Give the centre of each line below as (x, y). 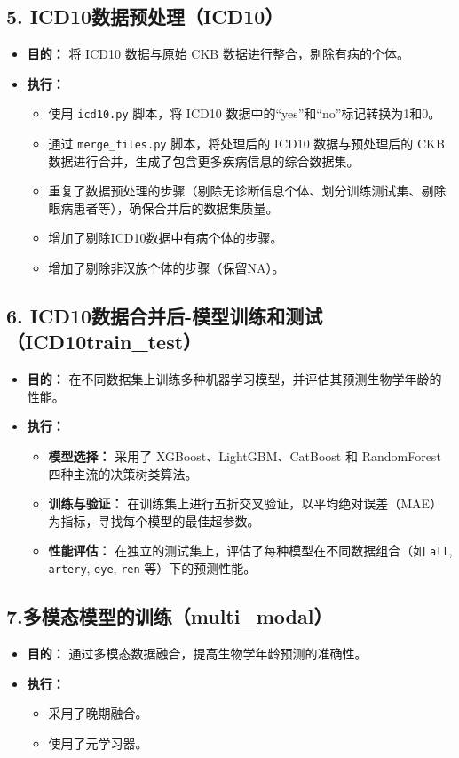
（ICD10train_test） (104, 342)
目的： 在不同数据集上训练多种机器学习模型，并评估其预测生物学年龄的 (234, 379)
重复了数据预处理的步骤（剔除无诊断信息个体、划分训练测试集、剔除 (247, 191)
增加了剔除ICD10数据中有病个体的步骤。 (166, 238)
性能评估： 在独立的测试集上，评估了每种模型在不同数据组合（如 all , (250, 551)
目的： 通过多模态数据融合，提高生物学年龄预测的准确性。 (197, 653)
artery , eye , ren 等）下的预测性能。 (152, 568)
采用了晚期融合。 (98, 713)
